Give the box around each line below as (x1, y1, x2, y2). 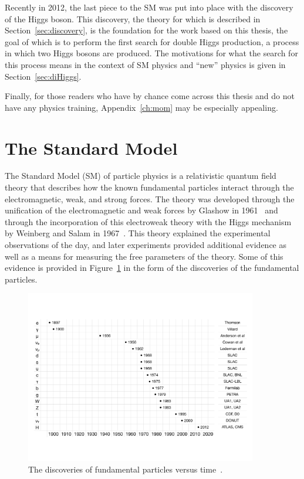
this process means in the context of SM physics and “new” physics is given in (5, 58, 286, 70)
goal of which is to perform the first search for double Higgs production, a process (5, 35, 299, 47)
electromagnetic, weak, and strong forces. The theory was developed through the (5, 192, 295, 205)
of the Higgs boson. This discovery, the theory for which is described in (5, 12, 261, 25)
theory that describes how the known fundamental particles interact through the (5, 181, 294, 193)
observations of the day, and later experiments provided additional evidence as (5, 239, 286, 251)
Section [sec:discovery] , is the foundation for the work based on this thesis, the (5, 24, 288, 36)
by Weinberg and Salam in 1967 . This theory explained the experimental (5, 227, 271, 239)
